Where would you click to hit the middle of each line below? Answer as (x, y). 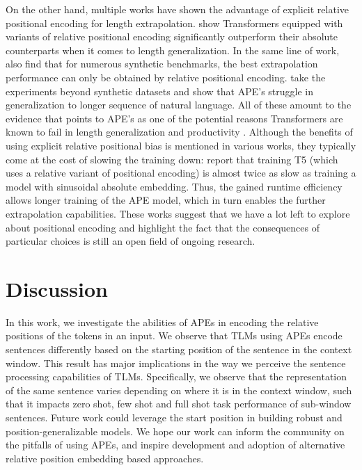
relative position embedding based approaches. (105, 458)
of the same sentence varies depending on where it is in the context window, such (179, 390)
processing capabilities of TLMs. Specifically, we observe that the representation (176, 376)
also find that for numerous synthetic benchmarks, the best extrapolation (162, 64)
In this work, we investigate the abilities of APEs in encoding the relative (162, 322)
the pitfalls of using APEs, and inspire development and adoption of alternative (175, 445)
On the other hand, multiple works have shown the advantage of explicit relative (177, 9)
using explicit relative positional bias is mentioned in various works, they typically (181, 145)
